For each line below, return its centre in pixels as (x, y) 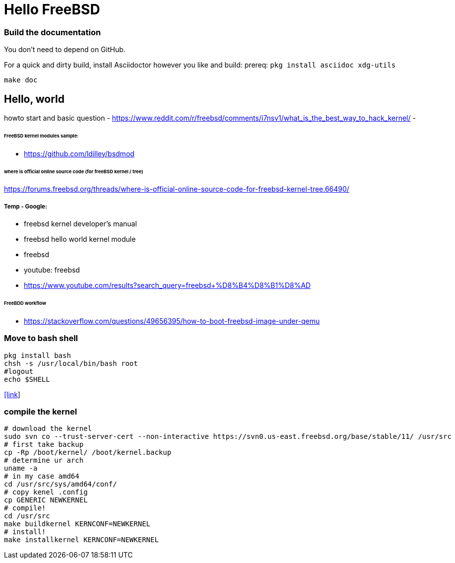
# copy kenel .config (46, 492)
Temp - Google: (26, 206)
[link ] (12, 394)
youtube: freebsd (52, 270)
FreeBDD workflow (25, 303)
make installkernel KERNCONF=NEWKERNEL (81, 540)
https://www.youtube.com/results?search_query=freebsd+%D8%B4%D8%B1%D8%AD (167, 285)
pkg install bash (37, 355)
